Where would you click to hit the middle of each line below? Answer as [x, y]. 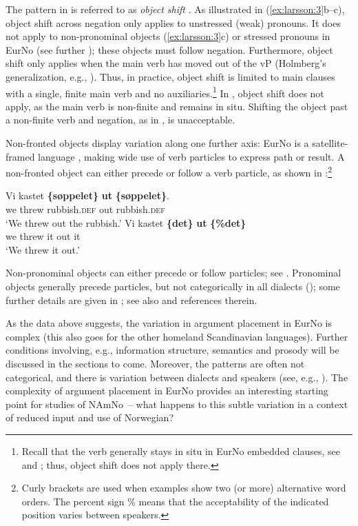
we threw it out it [43, 236]
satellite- [330, 143]
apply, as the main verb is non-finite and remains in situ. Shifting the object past [177, 106]
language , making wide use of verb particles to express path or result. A [191, 156]
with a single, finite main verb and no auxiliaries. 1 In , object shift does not [165, 92]
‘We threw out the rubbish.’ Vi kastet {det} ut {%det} [126, 222]
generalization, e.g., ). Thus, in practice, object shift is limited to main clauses [170, 76]
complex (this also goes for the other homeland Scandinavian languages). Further [177, 336]
